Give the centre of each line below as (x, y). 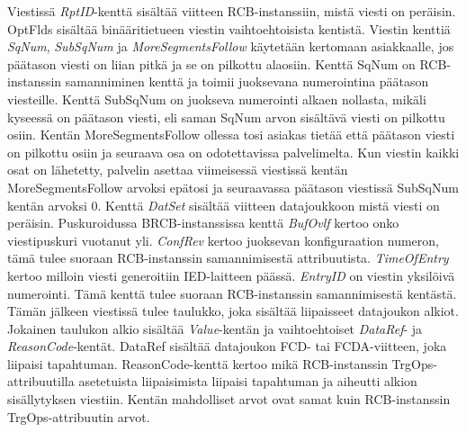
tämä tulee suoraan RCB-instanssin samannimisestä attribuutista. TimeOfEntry (228, 258)
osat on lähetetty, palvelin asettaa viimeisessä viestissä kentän (178, 170)
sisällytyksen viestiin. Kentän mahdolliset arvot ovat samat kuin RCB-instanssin (229, 399)
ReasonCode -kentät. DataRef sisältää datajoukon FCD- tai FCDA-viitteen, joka (227, 346)
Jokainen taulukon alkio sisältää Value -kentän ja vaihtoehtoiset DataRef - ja (215, 328)
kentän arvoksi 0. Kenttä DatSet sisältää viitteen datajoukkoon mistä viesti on (224, 205)
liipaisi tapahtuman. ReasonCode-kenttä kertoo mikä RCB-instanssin (197, 363)
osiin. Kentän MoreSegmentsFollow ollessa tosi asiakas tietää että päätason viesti (231, 135)
